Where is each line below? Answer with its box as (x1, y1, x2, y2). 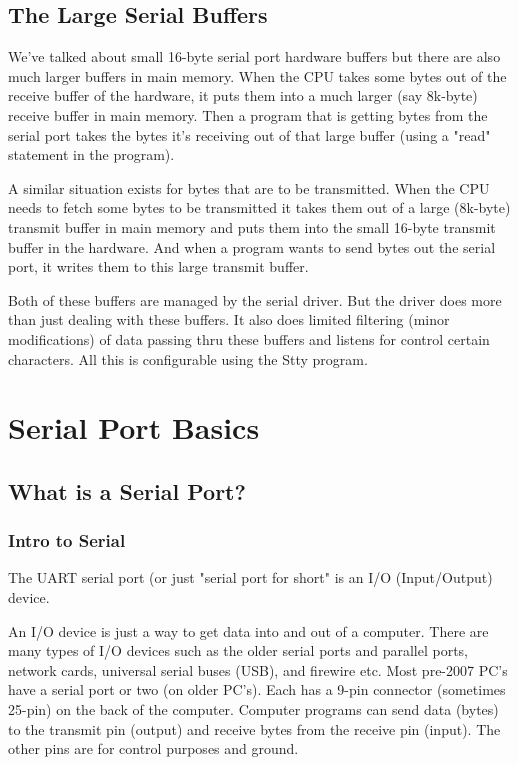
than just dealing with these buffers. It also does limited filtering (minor (8, 309, 450, 330)
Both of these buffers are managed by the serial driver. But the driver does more (8, 289, 502, 310)
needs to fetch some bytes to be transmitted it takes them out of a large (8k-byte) (8, 197, 511, 218)
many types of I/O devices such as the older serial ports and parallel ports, (8, 640, 468, 661)
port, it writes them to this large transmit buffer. (8, 256, 309, 277)
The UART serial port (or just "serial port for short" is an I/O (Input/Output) (8, 567, 493, 588)
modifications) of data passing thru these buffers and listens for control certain (8, 328, 490, 349)
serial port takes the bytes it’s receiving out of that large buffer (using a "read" (8, 124, 491, 145)
